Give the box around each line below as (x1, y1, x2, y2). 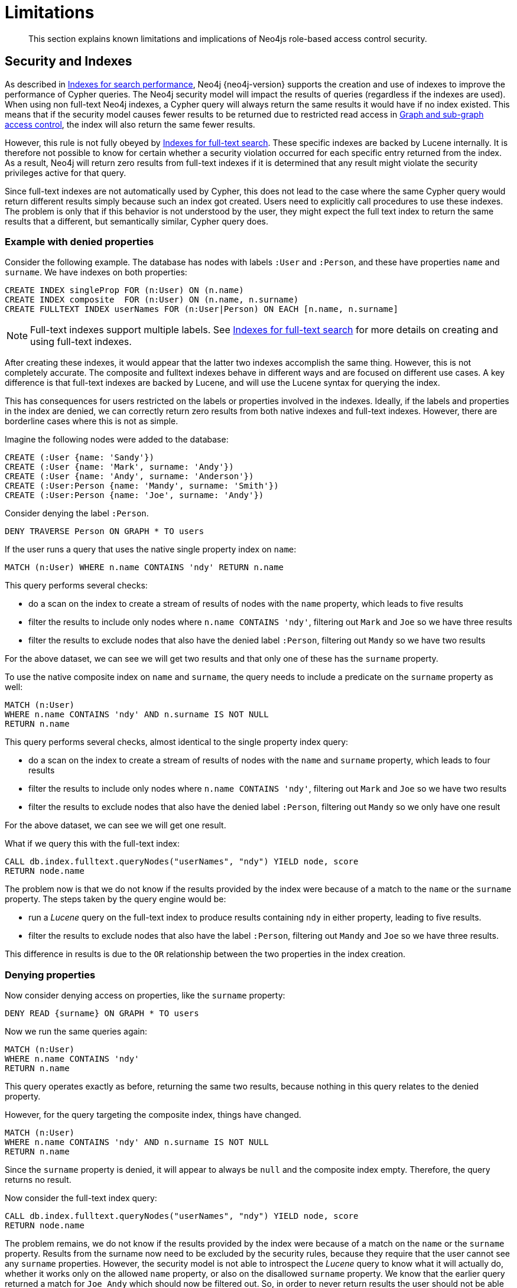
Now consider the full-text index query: (5, 1193, 157, 1204)
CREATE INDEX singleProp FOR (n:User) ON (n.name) (5, 285, 244, 295)
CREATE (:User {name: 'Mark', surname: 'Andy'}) (5, 462, 234, 472)
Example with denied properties (5, 235, 154, 248)
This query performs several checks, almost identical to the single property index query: (5, 737, 349, 747)
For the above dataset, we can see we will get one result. (5, 820, 226, 831)
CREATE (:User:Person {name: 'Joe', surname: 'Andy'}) (5, 490, 264, 500)
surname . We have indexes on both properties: (5, 267, 187, 278)
